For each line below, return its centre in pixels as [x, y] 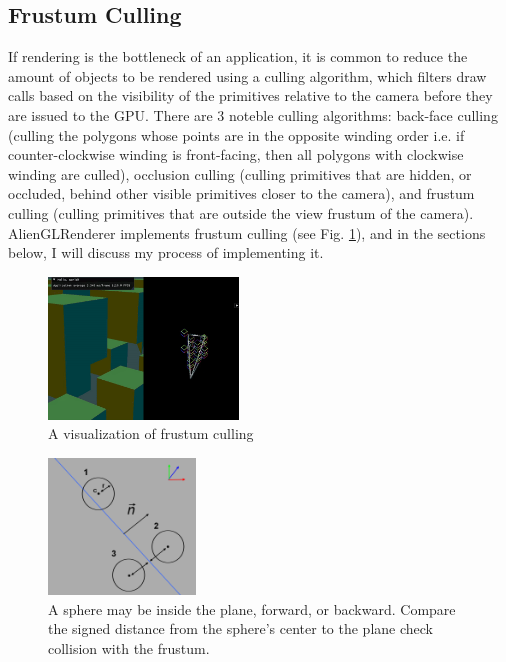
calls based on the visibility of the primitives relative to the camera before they [250, 95]
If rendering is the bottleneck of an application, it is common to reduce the [238, 56]
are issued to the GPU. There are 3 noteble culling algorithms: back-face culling [253, 114]
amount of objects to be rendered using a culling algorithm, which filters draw [247, 75]
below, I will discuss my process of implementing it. [166, 252]
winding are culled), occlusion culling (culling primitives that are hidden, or [240, 173]
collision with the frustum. [129, 648]
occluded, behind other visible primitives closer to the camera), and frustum [241, 193]
